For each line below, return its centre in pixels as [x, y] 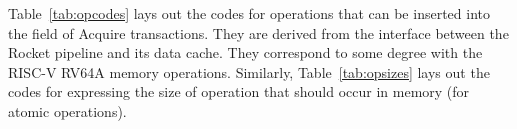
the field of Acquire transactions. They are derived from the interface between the [258, 32]
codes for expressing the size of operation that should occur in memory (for [239, 91]
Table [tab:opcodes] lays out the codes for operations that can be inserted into [249, 13]
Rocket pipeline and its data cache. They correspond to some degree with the [245, 52]
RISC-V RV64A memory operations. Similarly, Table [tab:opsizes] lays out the [249, 71]
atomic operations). [67, 110]
